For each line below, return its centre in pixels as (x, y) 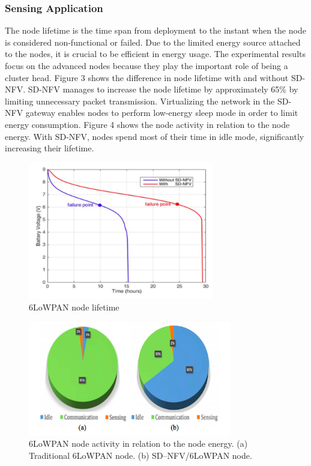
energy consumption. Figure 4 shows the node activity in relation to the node (147, 124)
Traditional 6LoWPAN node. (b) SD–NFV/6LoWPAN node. (140, 455)
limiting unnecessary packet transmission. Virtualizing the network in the (140, 101)
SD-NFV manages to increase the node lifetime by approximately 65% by (163, 89)
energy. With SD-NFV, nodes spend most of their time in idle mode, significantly (155, 136)
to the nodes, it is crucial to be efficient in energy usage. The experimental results (155, 54)
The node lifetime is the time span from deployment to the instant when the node (155, 30)
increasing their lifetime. (50, 148)
